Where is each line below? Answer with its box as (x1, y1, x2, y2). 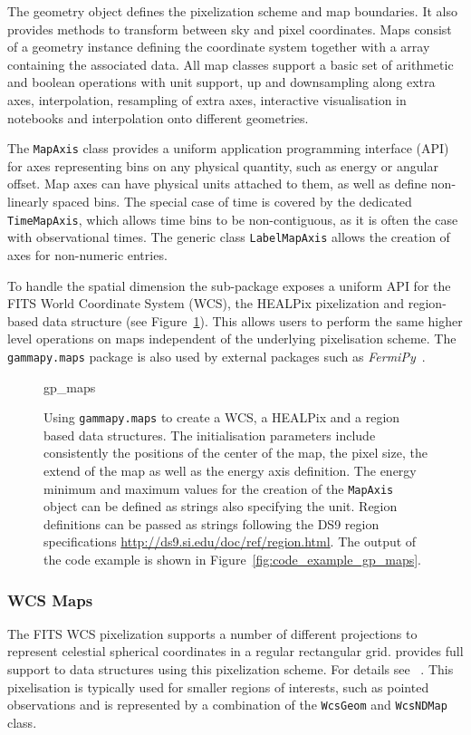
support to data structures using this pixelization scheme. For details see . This (7, 660, 454, 678)
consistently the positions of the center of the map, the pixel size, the (43, 443, 428, 462)
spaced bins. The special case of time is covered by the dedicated (53, 192, 412, 210)
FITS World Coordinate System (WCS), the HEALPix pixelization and (7, 294, 405, 313)
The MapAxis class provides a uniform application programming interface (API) (7, 139, 449, 158)
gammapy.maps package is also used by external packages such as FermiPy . (7, 346, 426, 365)
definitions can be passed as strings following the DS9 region (43, 514, 380, 533)
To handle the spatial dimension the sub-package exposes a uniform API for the (7, 276, 451, 295)
